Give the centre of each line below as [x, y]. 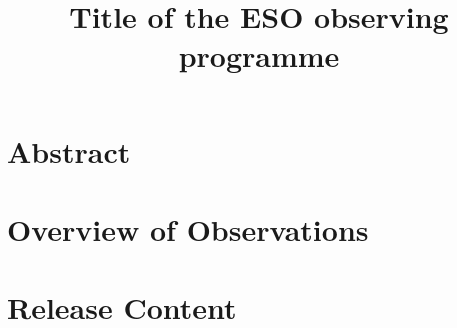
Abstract [69, 150]
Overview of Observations [188, 228]
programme [259, 55]
